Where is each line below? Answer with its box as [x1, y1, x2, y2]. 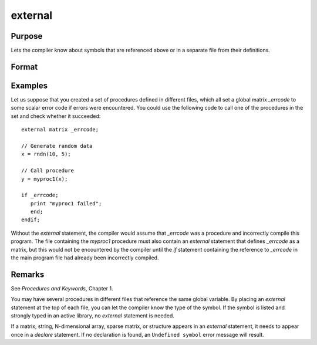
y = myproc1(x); [21, 175, 68, 182]
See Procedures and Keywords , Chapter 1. [11, 285, 113, 292]
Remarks [11, 269, 45, 279]
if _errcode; [21, 192, 59, 199]
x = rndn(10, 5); [21, 151, 71, 158]
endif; [21, 217, 41, 223]
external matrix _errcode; [21, 126, 99, 133]
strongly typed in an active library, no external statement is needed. [11, 312, 174, 319]
